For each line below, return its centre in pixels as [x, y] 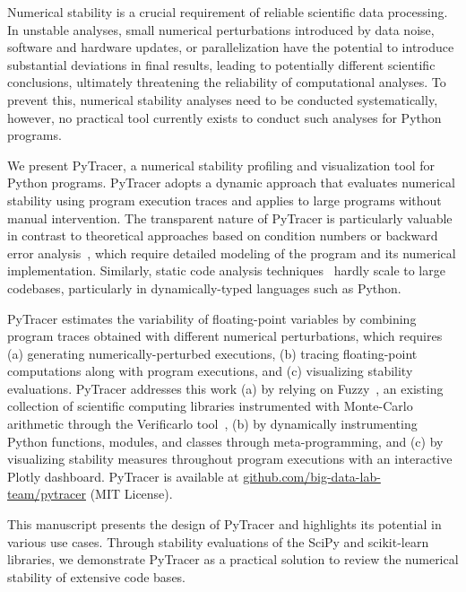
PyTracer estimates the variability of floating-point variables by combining [212, 318]
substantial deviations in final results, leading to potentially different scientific [221, 64]
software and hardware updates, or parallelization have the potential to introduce [231, 47]
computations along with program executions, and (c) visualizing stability [210, 371]
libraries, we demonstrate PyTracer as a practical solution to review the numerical [233, 559]
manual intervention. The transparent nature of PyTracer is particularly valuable [230, 218]
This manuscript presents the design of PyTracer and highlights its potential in [224, 524]
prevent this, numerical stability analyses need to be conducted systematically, [223, 99]
